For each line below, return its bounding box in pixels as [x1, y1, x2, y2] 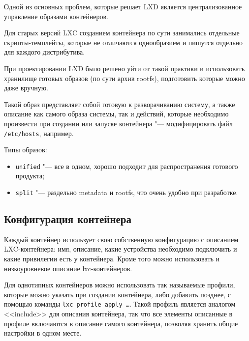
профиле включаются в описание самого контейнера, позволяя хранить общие [4, 318, 238, 328]
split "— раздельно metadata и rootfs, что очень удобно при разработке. [15, 187, 238, 198]
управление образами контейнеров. [4, 11, 108, 21]
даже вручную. [4, 83, 49, 93]
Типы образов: [4, 144, 47, 155]
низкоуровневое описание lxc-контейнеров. [4, 263, 132, 273]
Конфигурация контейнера [4, 211, 131, 227]
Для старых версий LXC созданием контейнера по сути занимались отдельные [4, 28, 240, 38]
